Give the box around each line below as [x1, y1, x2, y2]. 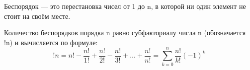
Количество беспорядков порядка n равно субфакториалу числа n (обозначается [4, 27, 246, 38]
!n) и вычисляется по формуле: [4, 37, 98, 47]
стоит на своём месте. [4, 10, 71, 21]
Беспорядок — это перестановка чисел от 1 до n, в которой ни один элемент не [4, 1, 246, 11]
